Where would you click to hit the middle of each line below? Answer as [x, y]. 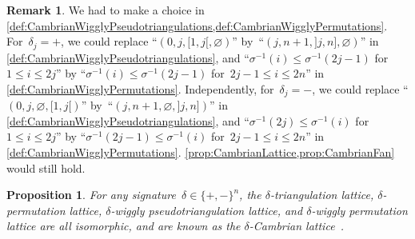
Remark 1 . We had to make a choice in [106, 10]
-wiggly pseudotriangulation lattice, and [207, 210]
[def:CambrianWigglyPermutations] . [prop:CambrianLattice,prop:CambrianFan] [201, 152]
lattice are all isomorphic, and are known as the [124, 226]
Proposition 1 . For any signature [91, 195]
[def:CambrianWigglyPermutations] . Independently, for [140, 88]
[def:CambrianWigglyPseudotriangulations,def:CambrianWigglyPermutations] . [197, 25]
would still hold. [46, 167]
